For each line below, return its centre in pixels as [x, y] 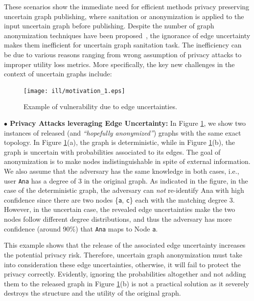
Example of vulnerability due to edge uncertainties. [100, 106]
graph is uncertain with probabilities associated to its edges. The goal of [112, 151]
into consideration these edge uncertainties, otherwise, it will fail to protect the [122, 264]
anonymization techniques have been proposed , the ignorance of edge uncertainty [127, 35]
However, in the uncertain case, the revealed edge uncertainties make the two [120, 209]
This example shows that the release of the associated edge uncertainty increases [125, 245]
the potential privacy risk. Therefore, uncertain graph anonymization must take [123, 254]
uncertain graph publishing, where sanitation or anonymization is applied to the [124, 16]
